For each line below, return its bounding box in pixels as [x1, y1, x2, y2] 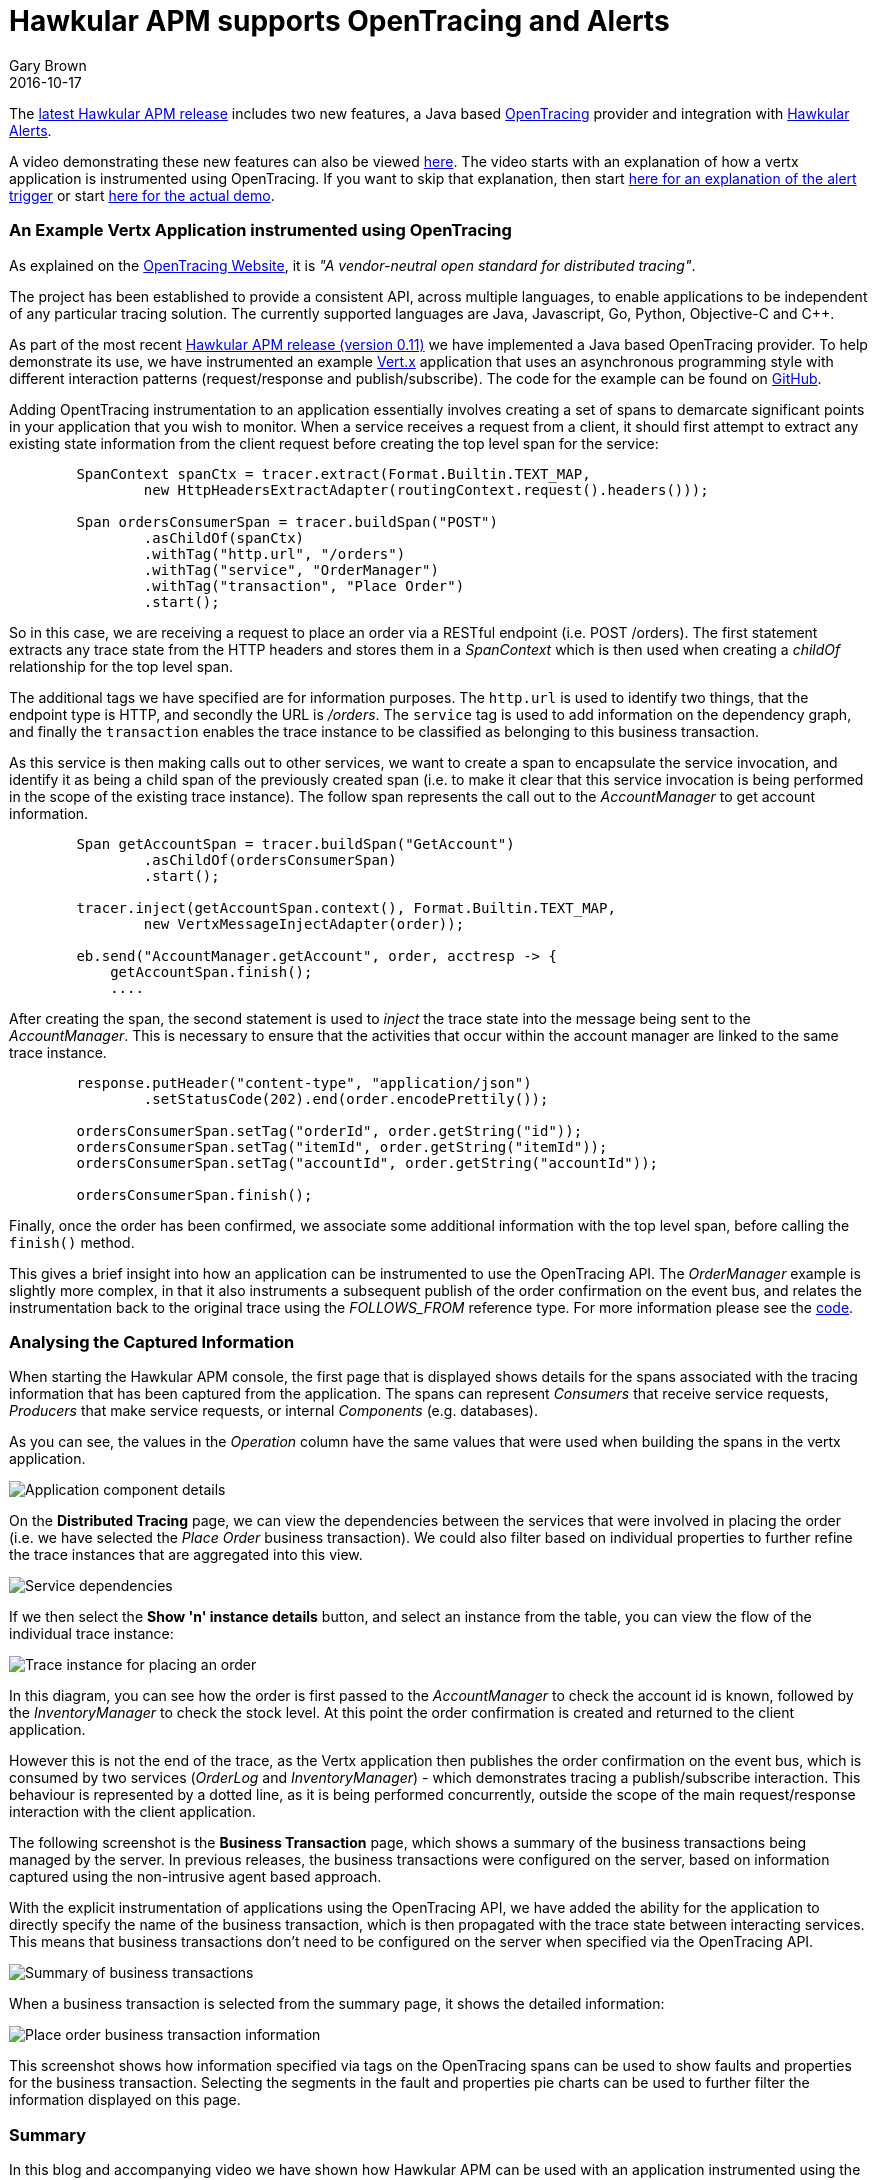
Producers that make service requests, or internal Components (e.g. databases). [9, 1402, 538, 1420]
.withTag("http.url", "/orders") [143, 545, 406, 562]
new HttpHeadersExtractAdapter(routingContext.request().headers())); [143, 481, 709, 498]
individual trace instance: [9, 1625, 174, 1643]
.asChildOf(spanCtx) [143, 529, 305, 546]
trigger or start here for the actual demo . [9, 186, 275, 204]
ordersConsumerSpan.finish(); [76, 1186, 313, 1203]
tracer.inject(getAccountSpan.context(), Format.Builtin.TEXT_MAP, [76, 899, 616, 916]
